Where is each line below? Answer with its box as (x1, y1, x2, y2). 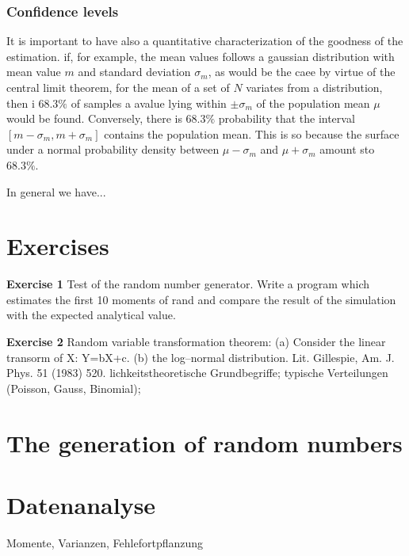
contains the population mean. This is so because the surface (104, 125, 399, 142)
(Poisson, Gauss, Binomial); (6, 379, 141, 396)
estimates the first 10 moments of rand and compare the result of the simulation (6, 291, 396, 307)
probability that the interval (218, 110, 355, 127)
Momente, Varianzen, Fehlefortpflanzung (6, 534, 204, 550)
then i (6, 94, 35, 111)
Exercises (6, 230, 109, 262)
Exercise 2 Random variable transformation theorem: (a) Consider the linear (6, 333, 386, 350)
